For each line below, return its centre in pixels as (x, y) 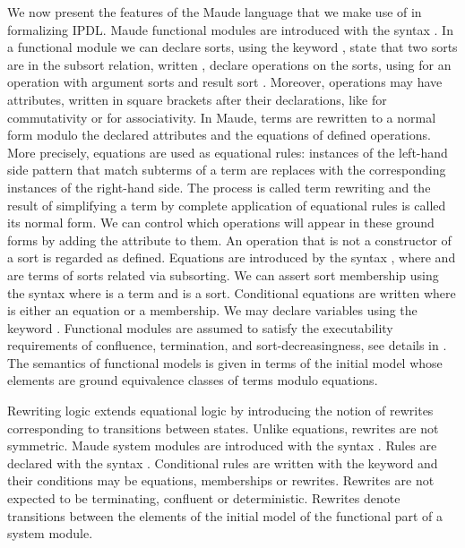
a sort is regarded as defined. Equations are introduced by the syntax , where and (232, 257)
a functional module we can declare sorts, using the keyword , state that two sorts (232, 47)
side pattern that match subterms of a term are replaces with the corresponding (227, 170)
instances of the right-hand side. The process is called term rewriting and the (219, 187)
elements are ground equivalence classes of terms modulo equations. (193, 380)
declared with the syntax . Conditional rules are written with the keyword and (223, 462)
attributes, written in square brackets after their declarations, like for (197, 99)
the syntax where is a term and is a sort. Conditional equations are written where (232, 292)
